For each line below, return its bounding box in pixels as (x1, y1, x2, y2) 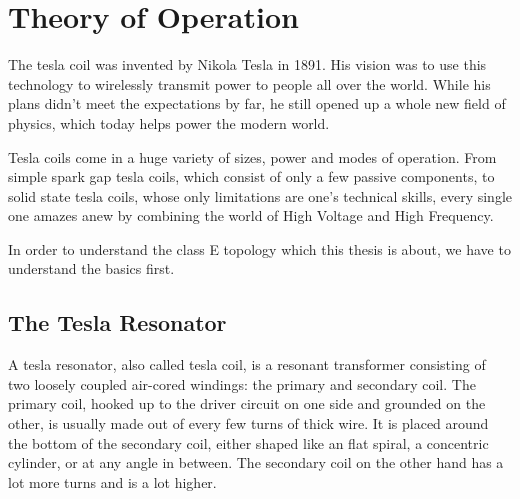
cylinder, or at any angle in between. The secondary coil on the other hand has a (8, 452, 504, 473)
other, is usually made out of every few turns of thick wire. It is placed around (8, 413, 489, 434)
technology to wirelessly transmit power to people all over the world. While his (8, 73, 491, 94)
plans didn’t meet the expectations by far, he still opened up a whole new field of (8, 93, 506, 114)
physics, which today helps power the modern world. (8, 112, 330, 133)
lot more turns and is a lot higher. (8, 471, 217, 492)
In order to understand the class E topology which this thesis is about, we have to (8, 238, 511, 259)
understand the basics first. (8, 258, 175, 279)
